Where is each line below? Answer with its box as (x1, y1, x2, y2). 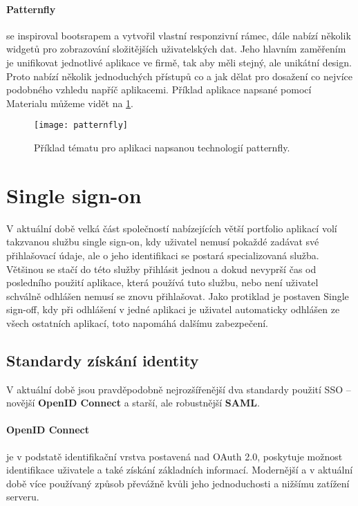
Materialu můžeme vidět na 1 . (6, 95, 133, 110)
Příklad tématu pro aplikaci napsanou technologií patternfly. (34, 140, 290, 155)
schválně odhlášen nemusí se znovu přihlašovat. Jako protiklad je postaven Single (6, 288, 349, 303)
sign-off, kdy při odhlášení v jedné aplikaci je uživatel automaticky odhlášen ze (6, 302, 340, 317)
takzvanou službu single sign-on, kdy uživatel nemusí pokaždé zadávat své (6, 234, 319, 249)
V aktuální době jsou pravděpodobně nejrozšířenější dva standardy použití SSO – (6, 382, 351, 396)
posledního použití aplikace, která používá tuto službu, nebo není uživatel (6, 275, 319, 290)
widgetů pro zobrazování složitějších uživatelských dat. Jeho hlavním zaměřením (6, 41, 346, 56)
